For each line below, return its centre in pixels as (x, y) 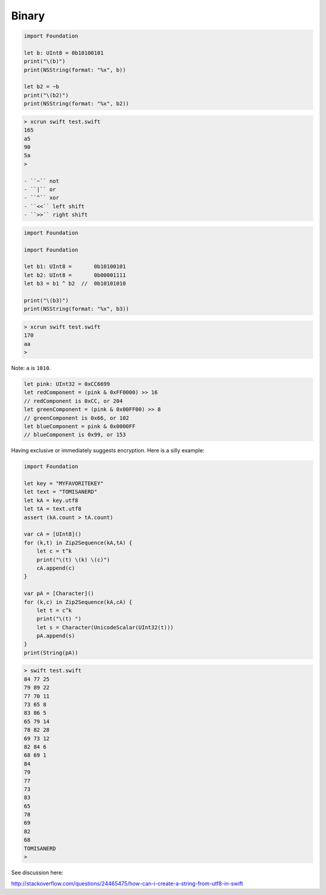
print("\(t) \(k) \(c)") (73, 560)
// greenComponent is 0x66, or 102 (76, 418)
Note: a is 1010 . (31, 368)
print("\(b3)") (46, 300)
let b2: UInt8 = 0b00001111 (75, 275)
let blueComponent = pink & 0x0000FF (80, 426)
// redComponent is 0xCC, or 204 (73, 401)
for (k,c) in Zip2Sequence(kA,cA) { (78, 602)
